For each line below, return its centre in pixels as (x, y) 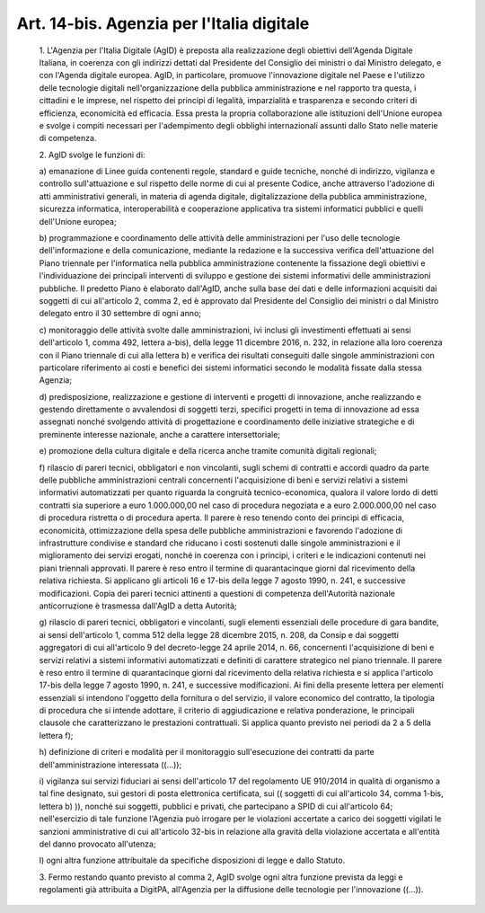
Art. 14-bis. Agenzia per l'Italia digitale (163, 23)
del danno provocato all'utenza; (97, 844)
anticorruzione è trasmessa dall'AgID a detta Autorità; (138, 606)
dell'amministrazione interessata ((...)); (110, 765)
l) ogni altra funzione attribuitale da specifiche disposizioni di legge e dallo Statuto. (192, 860)
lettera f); (56, 735)
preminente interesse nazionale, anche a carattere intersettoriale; (160, 434)
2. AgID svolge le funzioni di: (92, 155)
